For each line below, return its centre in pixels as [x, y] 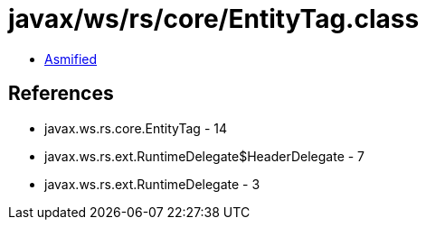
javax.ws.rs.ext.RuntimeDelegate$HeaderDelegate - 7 [205, 156]
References [61, 94]
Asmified [71, 59]
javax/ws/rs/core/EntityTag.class [214, 19]
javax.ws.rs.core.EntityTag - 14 [136, 128]
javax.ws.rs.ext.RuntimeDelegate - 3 [152, 184]
